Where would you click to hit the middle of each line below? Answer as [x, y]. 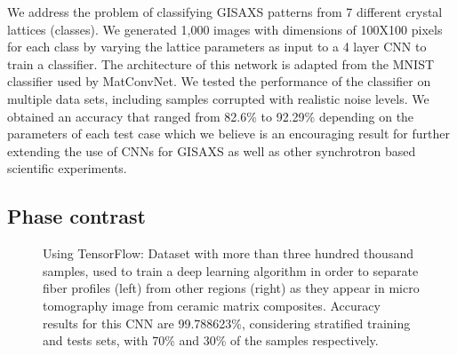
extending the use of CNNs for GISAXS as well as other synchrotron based [212, 150]
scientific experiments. [67, 168]
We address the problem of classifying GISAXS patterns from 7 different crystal [225, 12]
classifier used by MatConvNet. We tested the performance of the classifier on [219, 81]
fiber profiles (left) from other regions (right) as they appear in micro [231, 288]
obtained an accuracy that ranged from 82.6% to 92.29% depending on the [211, 116]
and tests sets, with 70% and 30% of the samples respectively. [211, 340]
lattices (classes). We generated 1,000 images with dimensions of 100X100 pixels [225, 29]
